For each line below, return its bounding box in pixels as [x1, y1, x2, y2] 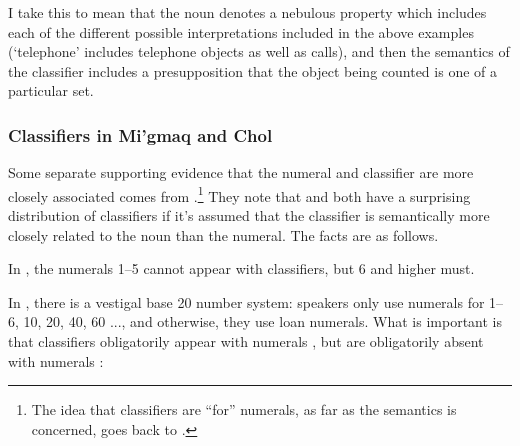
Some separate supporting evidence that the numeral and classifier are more [8, 162, 474, 183]
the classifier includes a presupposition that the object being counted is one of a [8, 60, 497, 81]
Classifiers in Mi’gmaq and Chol [8, 122, 273, 147]
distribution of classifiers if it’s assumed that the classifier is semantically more [8, 205, 490, 226]
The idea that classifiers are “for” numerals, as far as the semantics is [31, 399, 457, 420]
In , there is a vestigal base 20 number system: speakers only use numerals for [8, 291, 485, 312]
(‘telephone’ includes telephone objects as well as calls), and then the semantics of [8, 41, 510, 62]
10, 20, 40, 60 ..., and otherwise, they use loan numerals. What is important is [23, 311, 503, 332]
